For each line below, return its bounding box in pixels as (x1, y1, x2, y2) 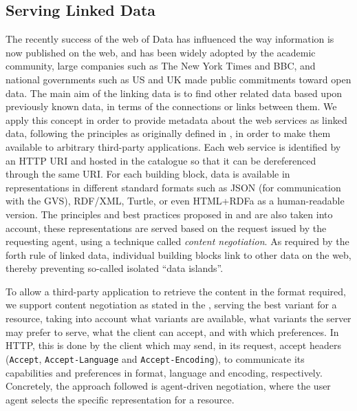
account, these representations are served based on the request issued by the (6, 220, 327, 235)
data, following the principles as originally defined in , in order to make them (6, 126, 331, 140)
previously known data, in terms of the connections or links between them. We (6, 99, 337, 114)
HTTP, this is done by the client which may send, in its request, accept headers (6, 338, 341, 352)
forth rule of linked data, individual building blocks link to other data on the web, (6, 247, 351, 262)
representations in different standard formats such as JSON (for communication (6, 180, 341, 194)
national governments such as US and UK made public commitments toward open (6, 72, 351, 86)
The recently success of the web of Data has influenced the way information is (6, 32, 334, 46)
